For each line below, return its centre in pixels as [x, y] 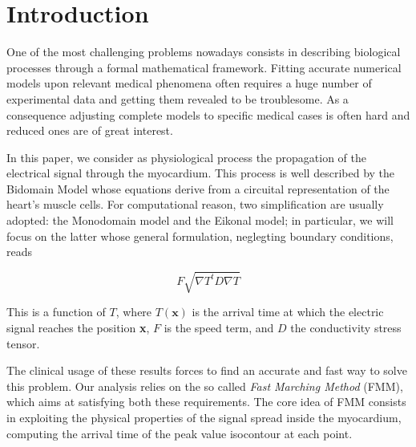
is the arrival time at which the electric [288, 312]
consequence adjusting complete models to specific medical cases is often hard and [208, 114]
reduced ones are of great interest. [90, 130]
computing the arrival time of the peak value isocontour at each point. [180, 433]
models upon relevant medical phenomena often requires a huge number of [189, 83]
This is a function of [56, 312]
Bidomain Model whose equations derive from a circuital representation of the [198, 188]
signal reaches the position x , [78, 327]
